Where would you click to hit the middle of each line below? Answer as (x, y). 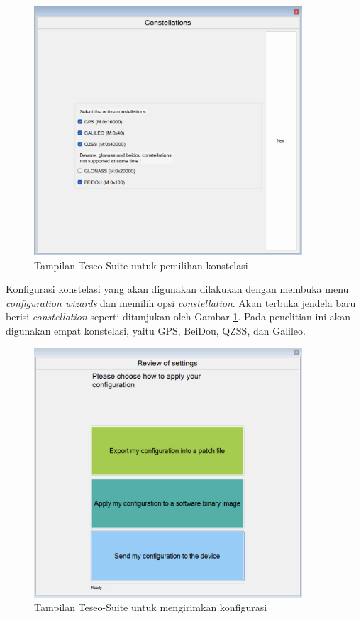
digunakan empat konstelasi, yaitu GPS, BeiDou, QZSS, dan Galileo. (156, 331)
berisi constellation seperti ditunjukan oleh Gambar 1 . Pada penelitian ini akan (178, 317)
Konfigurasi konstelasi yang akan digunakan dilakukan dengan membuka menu (177, 289)
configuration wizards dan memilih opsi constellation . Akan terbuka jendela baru (181, 302)
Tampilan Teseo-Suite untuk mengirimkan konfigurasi (151, 607)
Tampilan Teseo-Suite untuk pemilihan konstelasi (141, 265)
